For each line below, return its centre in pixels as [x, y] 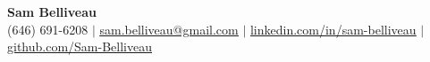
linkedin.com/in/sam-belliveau [333, 29]
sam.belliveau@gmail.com [169, 29]
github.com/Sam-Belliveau [80, 46]
